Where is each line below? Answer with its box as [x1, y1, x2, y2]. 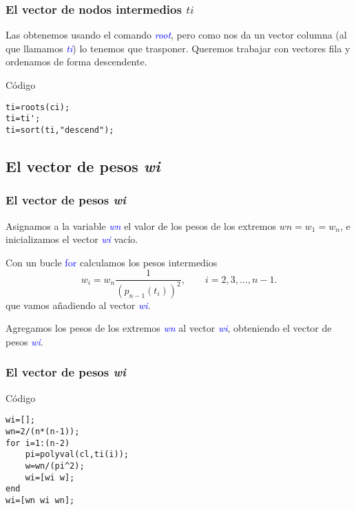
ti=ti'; [6, 114, 41, 124]
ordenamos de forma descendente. [6, 54, 147, 69]
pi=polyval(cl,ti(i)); [25, 449, 129, 460]
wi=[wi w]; [25, 472, 75, 482]
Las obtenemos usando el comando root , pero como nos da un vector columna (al [6, 28, 347, 42]
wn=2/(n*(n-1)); [6, 427, 80, 436]
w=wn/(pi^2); [25, 460, 85, 471]
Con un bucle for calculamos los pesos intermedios [6, 255, 218, 269]
